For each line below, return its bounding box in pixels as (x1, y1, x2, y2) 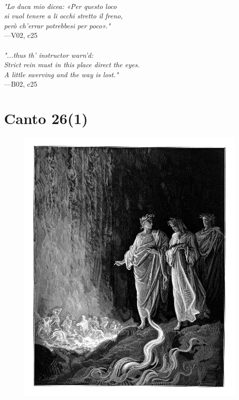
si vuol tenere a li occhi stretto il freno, (4, 10, 123, 21)
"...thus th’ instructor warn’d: (4, 49, 94, 60)
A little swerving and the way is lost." (4, 69, 119, 79)
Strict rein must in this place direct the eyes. (4, 59, 140, 70)
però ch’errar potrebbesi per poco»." (4, 20, 111, 30)
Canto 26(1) (4, 108, 88, 129)
